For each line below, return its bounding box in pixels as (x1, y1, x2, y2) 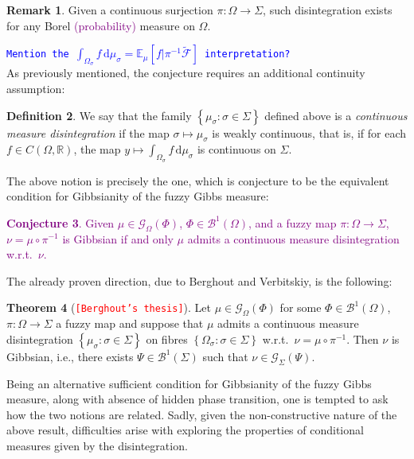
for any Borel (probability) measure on (6, 17, 195, 33)
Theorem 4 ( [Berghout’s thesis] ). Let (6, 299, 211, 316)
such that (202, 348, 248, 364)
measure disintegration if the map (6, 124, 170, 141)
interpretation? (205, 49, 291, 60)
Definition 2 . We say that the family (6, 107, 192, 123)
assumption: (6, 80, 65, 96)
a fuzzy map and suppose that (56, 315, 204, 332)
